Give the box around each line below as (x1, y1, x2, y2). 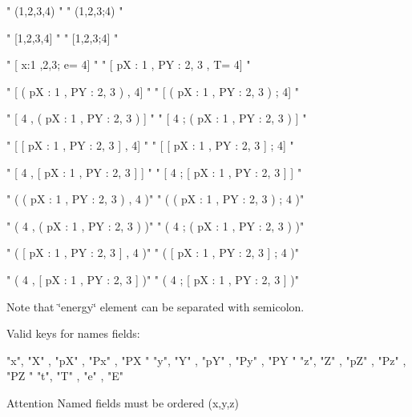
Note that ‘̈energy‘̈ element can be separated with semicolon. (6, 298, 305, 315)
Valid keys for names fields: (6, 325, 140, 342)
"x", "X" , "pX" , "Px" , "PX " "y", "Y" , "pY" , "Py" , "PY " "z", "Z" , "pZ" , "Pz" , (6, 351, 406, 368)
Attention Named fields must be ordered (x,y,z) (6, 394, 239, 411)
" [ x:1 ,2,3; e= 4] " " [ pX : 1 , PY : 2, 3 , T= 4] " (6, 56, 251, 73)
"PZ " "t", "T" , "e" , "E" (6, 367, 124, 384)
